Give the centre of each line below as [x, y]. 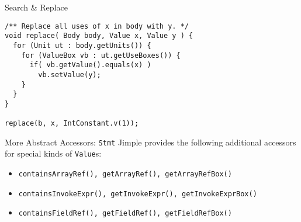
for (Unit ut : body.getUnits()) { [82, 45]
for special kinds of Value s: [53, 153]
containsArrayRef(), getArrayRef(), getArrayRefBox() [125, 174]
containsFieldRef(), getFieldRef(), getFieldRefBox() [125, 214]
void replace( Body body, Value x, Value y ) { [99, 36]
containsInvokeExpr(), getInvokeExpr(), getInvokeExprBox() [138, 194]
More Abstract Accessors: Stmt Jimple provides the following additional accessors [150, 142]
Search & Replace [36, 7]
